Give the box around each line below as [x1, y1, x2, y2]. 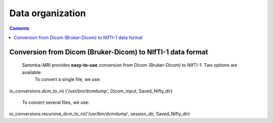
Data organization [9, 8, 86, 19]
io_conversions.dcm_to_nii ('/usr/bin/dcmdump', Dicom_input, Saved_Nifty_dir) [9, 88, 173, 94]
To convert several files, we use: [22, 99, 89, 105]
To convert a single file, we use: [34, 76, 101, 83]
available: [22, 69, 42, 75]
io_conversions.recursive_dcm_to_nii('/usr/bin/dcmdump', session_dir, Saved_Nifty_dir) [9, 111, 190, 117]
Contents [9, 25, 30, 31]
